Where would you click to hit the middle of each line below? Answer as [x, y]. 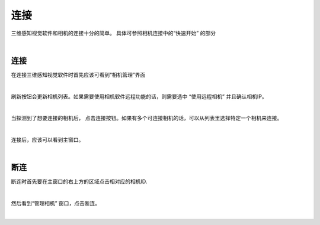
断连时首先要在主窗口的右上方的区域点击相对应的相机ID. [79, 182]
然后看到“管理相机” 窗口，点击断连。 [56, 203]
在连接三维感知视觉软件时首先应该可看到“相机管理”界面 [78, 74]
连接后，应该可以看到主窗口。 [47, 140]
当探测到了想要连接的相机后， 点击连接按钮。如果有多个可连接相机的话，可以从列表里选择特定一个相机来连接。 [147, 118]
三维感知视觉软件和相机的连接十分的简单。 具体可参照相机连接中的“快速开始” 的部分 [113, 33]
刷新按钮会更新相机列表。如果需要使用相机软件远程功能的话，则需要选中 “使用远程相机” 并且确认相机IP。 [139, 96]
